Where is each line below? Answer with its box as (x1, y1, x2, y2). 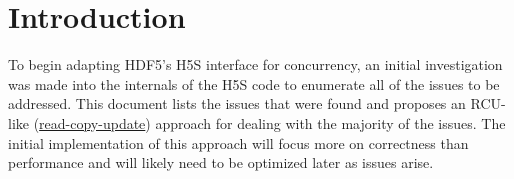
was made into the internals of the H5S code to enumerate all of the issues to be (8, 73, 500, 94)
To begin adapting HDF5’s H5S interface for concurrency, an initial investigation (8, 54, 503, 75)
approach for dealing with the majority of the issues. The (155, 112, 506, 133)
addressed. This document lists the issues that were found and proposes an (8, 93, 466, 114)
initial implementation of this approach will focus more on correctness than (8, 132, 469, 153)
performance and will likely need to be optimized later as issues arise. (8, 152, 434, 173)
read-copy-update (39, 112, 146, 133)
